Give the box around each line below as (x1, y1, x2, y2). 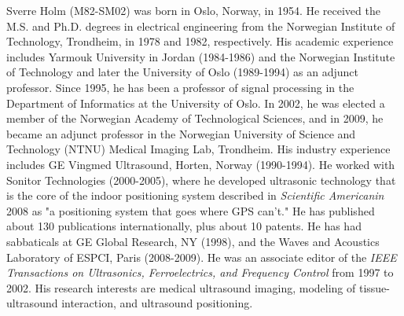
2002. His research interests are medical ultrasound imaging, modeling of (6, 279, 356, 296)
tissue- (358, 279, 390, 296)
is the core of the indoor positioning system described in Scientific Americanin (6, 187, 384, 204)
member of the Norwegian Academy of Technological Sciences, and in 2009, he (6, 110, 384, 127)
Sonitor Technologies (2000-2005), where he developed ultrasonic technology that (6, 171, 396, 188)
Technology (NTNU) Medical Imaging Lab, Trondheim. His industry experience (6, 141, 391, 157)
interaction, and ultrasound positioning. (61, 295, 253, 311)
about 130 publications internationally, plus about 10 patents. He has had (6, 218, 362, 234)
